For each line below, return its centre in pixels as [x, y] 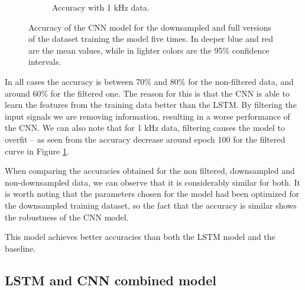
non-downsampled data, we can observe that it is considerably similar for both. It [152, 182]
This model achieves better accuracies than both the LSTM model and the [140, 237]
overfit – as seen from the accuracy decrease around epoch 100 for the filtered [145, 139]
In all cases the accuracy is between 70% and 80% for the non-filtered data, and [149, 81]
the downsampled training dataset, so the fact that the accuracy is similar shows [151, 205]
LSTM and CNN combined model [111, 280]
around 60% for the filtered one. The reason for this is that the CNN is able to [147, 93]
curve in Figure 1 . [37, 151]
